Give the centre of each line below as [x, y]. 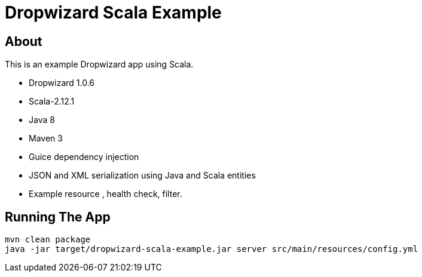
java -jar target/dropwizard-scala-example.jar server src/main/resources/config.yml [212, 249]
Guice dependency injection [84, 157]
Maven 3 [46, 138]
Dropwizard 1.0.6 [62, 83]
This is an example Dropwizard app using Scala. [99, 64]
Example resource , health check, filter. [105, 194]
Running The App [58, 217]
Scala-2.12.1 [52, 101]
